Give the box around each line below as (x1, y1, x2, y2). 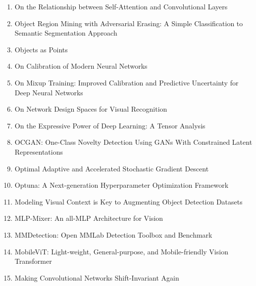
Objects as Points (14, 44, 68, 54)
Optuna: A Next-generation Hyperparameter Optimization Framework (14, 180, 229, 190)
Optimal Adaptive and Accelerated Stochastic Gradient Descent (14, 163, 209, 173)
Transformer (14, 256, 52, 266)
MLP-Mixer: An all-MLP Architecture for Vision (14, 213, 163, 223)
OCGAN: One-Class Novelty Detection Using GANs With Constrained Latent (14, 137, 253, 147)
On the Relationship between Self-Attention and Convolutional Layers (14, 1, 228, 11)
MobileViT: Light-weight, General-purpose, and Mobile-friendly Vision (14, 246, 228, 256)
